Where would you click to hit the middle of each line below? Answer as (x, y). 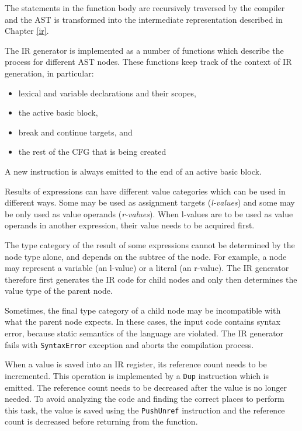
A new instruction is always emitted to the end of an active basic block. (133, 171)
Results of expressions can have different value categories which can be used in (145, 191)
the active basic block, (58, 112)
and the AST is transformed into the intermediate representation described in (144, 19)
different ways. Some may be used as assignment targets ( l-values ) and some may (150, 202)
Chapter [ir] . (27, 31)
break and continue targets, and (75, 132)
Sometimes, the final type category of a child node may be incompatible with (143, 310)
